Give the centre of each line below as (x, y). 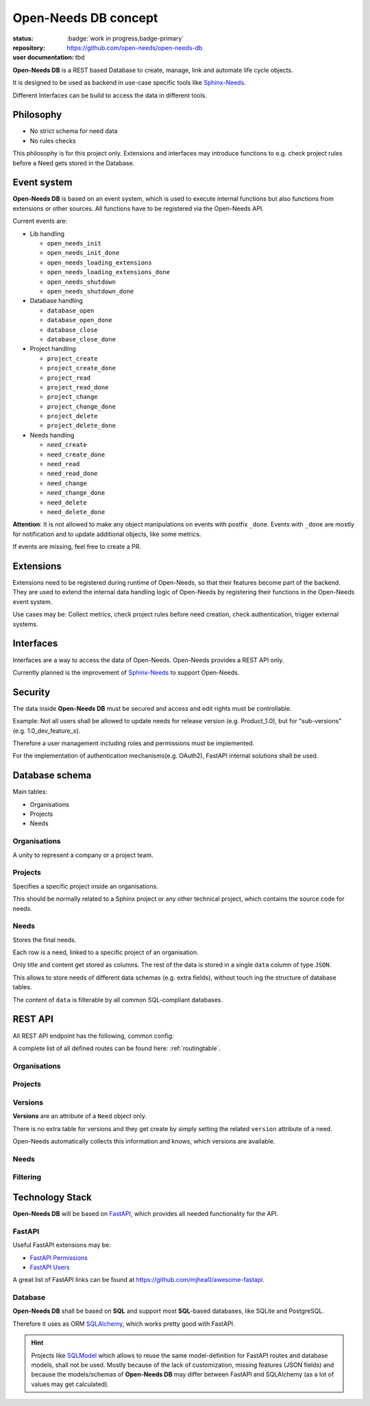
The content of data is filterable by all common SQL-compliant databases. (118, 999)
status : (23, 38)
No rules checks (53, 141)
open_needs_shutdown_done (90, 291)
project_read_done (78, 387)
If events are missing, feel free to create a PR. (77, 547)
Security (32, 692)
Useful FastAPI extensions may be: (62, 1245)
